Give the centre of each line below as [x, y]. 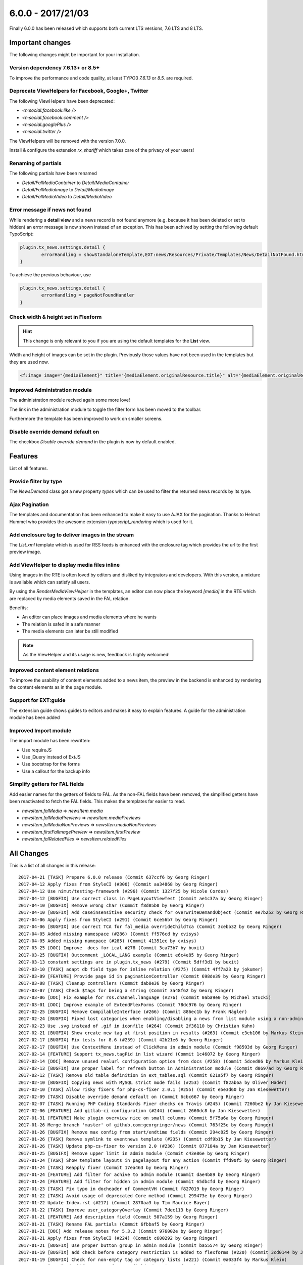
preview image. [25, 552]
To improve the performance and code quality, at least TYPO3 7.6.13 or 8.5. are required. [101, 78]
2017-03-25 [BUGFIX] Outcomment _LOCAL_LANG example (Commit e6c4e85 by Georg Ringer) [129, 955]
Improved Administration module [50, 390]
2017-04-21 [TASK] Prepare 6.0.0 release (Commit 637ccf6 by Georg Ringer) [114, 877]
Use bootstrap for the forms [51, 764]
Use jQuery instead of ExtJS [51, 757]
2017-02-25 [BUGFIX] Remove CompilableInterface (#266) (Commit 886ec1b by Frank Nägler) [133, 1011]
